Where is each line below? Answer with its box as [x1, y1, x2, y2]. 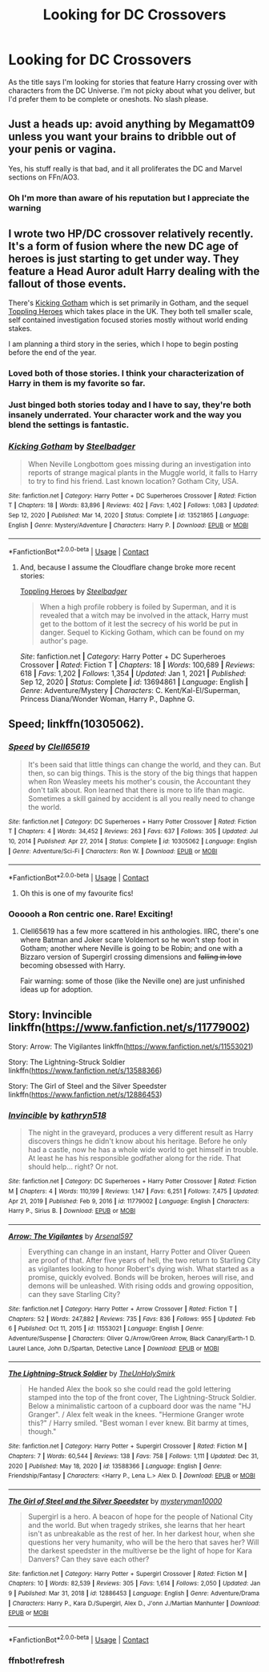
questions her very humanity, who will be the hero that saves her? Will [27, 1537, 259, 1547]
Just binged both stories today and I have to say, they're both [8, 399, 252, 410]
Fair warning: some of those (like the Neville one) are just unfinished [19, 976, 246, 986]
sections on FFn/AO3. [8, 172, 80, 182]
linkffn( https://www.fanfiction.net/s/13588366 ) [8, 1066, 163, 1075]
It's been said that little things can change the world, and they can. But [27, 759, 261, 769]
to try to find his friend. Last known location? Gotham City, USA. [27, 476, 239, 485]
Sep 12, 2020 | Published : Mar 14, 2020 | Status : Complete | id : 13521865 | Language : [8, 511, 250, 519]
